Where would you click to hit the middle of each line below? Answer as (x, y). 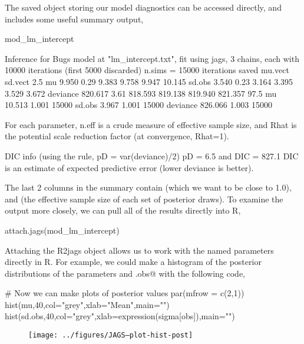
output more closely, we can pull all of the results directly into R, (123, 210)
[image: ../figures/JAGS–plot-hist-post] (111, 335)
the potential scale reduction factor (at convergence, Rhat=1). (117, 136)
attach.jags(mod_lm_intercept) (62, 230)
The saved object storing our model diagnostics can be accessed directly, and (143, 7)
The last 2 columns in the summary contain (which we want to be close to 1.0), (148, 187)
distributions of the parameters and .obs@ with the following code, (125, 273)
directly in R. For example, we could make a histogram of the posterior (133, 262)
